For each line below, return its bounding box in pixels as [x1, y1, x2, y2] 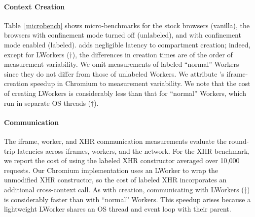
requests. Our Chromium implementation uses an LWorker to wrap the [4, 165, 218, 175]
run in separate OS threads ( [4, 97, 91, 108]
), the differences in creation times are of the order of [72, 49, 233, 59]
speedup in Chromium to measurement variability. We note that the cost [30, 78, 251, 88]
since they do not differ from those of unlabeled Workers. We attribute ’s [4, 68, 224, 79]
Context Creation [4, 1, 65, 11]
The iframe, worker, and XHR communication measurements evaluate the [4, 135, 227, 146]
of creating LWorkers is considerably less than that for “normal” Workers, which [4, 87, 246, 98]
